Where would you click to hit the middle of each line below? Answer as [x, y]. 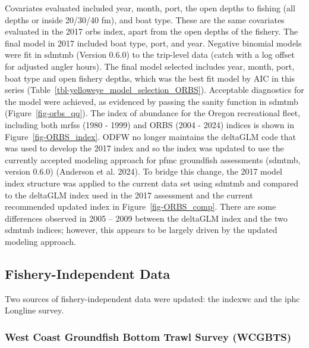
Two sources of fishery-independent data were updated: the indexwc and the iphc [152, 298]
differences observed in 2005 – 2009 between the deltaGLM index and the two [146, 218]
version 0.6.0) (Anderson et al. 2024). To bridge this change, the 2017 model [144, 171]
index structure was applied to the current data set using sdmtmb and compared [152, 183]
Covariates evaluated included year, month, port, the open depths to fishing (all [150, 8]
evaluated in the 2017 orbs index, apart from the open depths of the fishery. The [152, 31]
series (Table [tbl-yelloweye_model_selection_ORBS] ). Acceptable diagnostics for [154, 90]
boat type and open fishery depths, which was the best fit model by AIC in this [150, 78]
